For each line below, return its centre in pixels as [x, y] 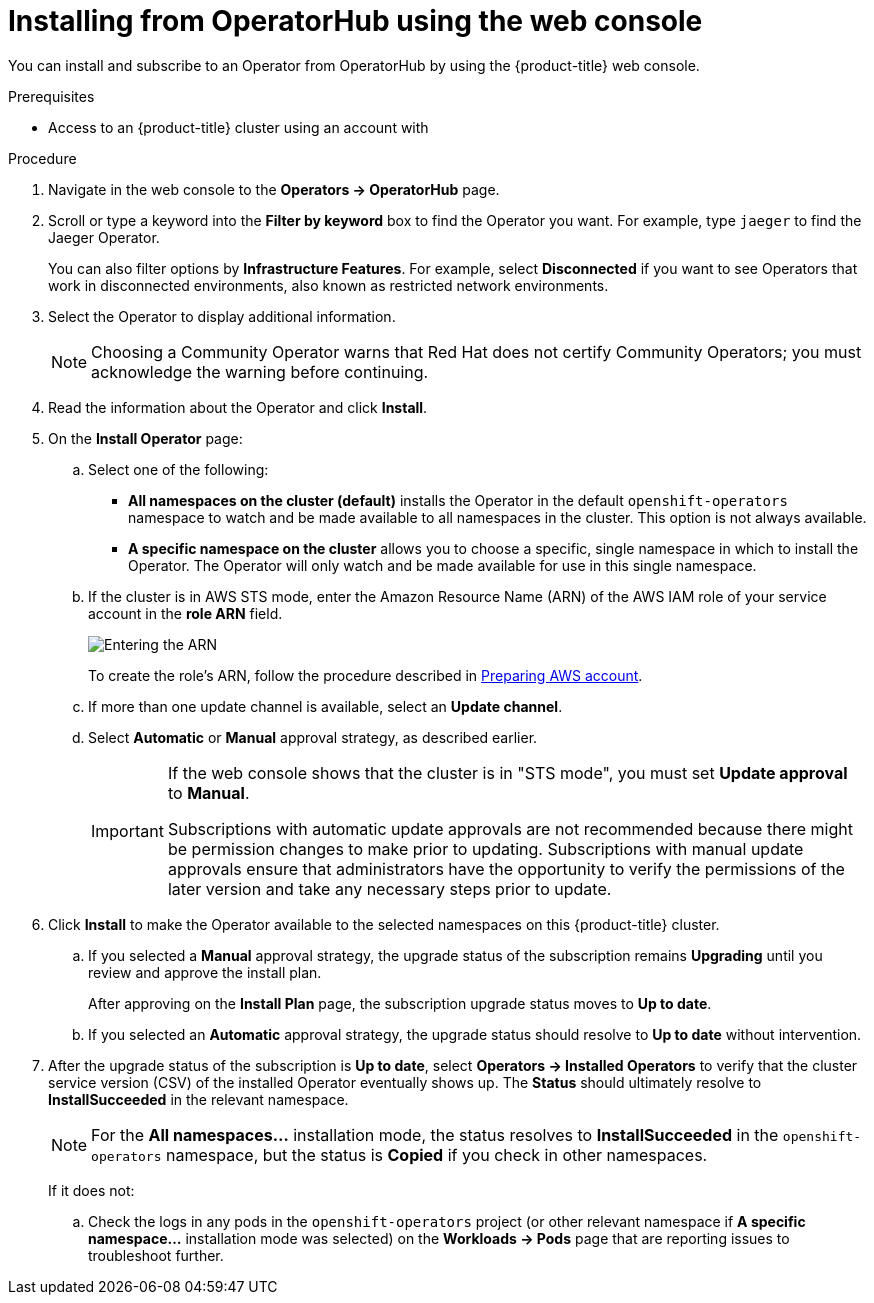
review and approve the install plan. [205, 972]
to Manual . [208, 792]
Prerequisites [51, 96]
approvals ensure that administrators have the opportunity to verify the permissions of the [506, 868]
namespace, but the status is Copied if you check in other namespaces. [437, 1154]
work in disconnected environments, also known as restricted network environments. [328, 285]
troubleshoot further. [156, 1255]
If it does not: [91, 1190]
